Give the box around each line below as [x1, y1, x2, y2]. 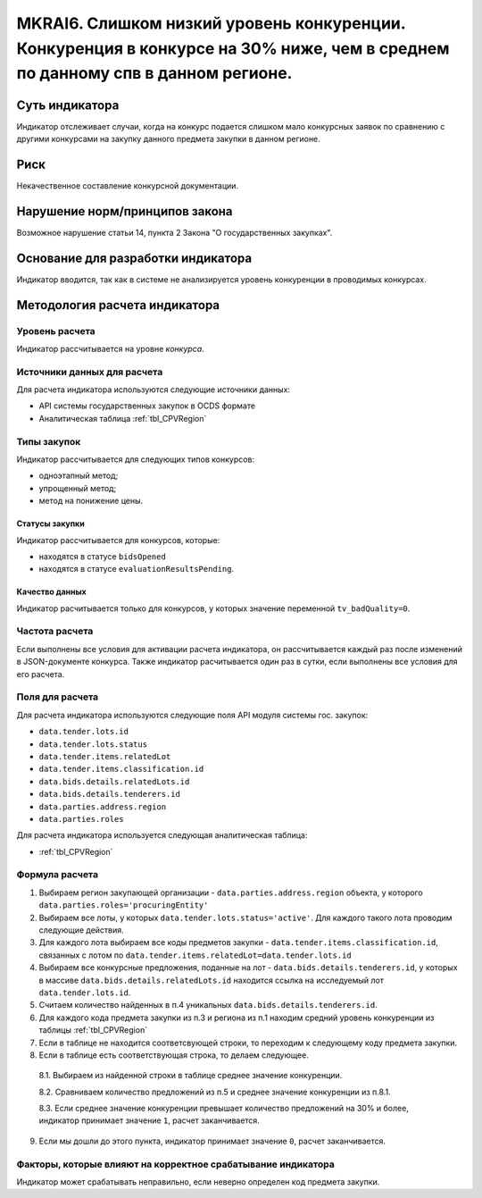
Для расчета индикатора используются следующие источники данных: [16, 384, 290, 395]
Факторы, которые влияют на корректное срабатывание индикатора [16, 1158, 335, 1170]
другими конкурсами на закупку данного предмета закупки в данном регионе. [16, 134, 320, 145]
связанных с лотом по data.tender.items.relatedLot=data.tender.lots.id [38, 950, 352, 960]
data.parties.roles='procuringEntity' [38, 901, 209, 910]
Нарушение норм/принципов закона [16, 204, 233, 219]
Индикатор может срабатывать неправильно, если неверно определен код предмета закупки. [16, 1177, 380, 1187]
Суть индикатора [16, 97, 120, 113]
